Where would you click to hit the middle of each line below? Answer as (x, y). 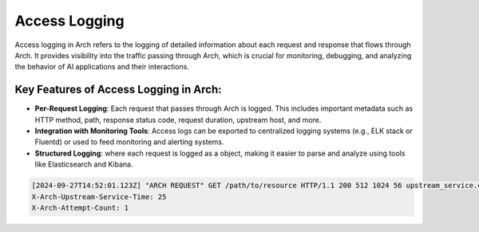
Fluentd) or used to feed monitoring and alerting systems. (129, 142)
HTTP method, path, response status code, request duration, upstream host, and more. (178, 120)
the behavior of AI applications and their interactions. (102, 67)
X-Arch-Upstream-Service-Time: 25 (99, 197)
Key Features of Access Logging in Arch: (119, 90)
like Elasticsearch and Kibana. (84, 164)
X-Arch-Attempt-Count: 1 (80, 208)
